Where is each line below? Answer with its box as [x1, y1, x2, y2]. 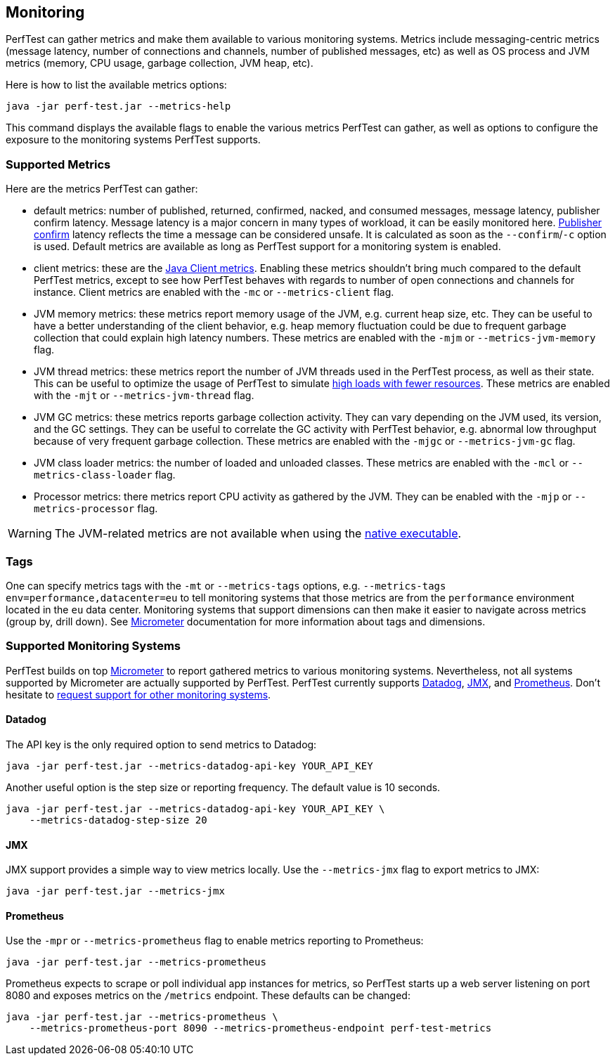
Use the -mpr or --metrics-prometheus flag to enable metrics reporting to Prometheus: [6, 935, 424, 947]
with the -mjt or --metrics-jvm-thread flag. [34, 389, 254, 402]
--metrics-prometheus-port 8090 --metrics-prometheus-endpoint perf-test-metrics [29, 1022, 492, 1034]
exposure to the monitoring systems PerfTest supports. [6, 134, 261, 146]
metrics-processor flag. [34, 502, 158, 515]
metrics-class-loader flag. [34, 469, 176, 481]
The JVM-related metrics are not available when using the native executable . [54, 526, 462, 541]
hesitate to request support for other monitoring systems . [6, 688, 271, 701]
